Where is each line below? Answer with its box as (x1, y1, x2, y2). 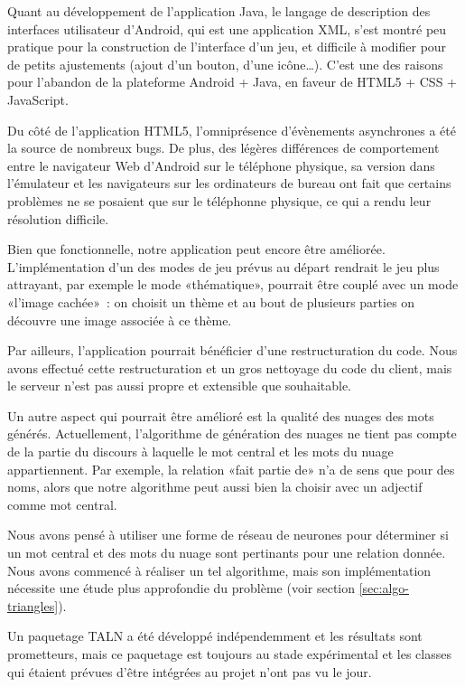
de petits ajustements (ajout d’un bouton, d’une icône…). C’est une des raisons (7, 54, 443, 73)
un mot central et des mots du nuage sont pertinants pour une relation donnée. (7, 543, 446, 562)
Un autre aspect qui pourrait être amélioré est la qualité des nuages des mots (7, 406, 434, 425)
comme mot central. (7, 494, 117, 513)
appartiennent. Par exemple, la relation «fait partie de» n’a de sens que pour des (7, 459, 455, 478)
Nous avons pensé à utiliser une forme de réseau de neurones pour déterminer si (7, 525, 449, 544)
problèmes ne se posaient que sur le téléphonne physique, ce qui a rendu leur (7, 191, 432, 210)
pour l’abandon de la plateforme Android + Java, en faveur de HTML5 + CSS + (7, 72, 457, 91)
